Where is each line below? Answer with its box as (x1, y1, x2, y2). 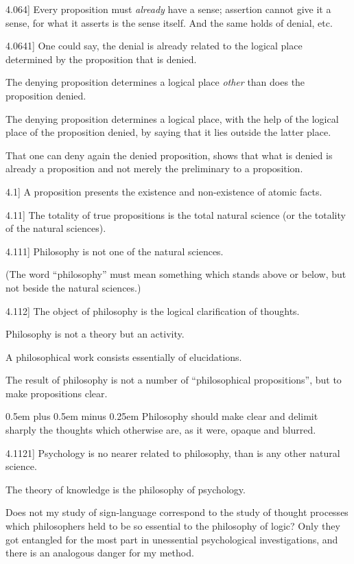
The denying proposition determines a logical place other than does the (5, 75, 305, 89)
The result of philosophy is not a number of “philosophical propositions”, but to (5, 373, 342, 387)
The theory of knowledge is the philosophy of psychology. (5, 482, 246, 496)
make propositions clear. (5, 386, 108, 400)
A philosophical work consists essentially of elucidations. (5, 349, 242, 364)
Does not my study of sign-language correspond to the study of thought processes (5, 505, 349, 519)
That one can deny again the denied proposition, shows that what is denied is (5, 148, 333, 162)
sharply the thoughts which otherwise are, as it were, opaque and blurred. (5, 423, 316, 437)
